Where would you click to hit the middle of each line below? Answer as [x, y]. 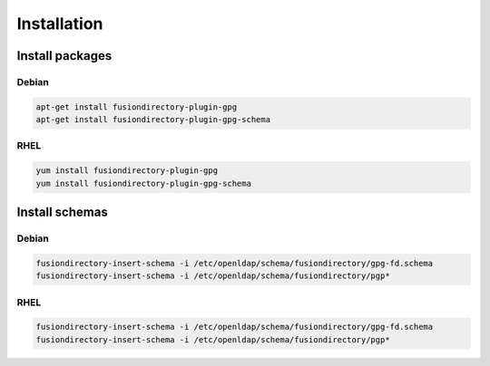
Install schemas [62, 212]
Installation [60, 24]
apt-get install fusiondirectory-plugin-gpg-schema [153, 120]
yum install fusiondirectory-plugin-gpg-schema [143, 183]
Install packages [64, 56]
